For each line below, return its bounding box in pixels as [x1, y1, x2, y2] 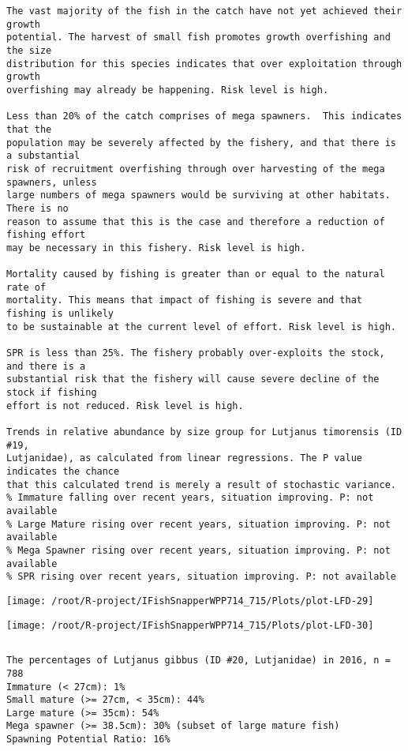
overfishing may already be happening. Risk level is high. [6, 84, 329, 96]
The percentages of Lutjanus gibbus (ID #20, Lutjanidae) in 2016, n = [6, 655, 391, 667]
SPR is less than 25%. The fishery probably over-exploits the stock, [6, 347, 385, 359]
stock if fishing [6, 387, 97, 399]
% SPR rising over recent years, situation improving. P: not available [6, 571, 396, 583]
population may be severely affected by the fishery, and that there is [6, 137, 396, 148]
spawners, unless [6, 176, 97, 188]
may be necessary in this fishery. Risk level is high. [6, 242, 306, 253]
